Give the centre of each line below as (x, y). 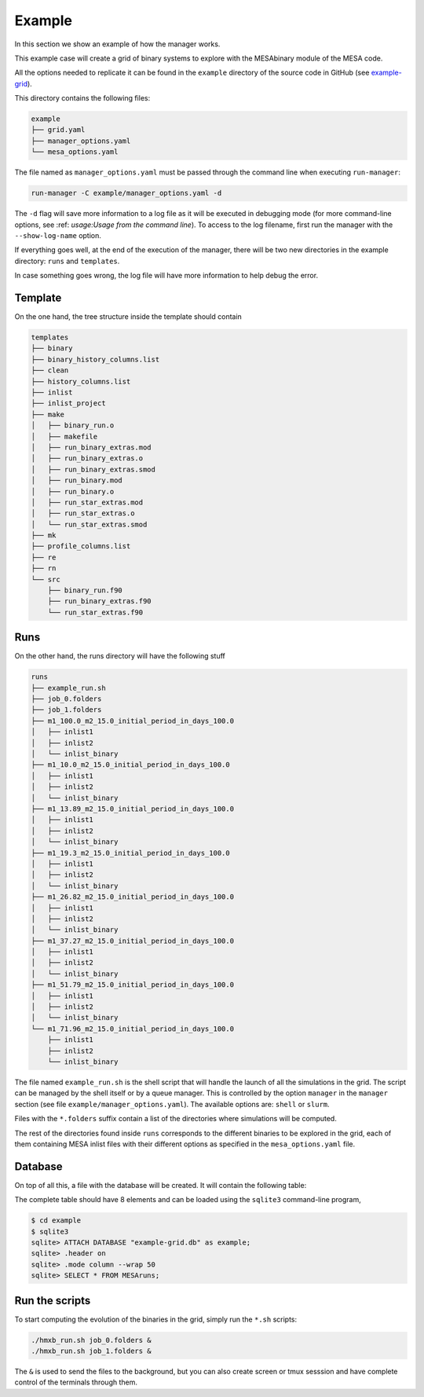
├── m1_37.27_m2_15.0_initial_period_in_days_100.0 (133, 940)
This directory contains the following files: (82, 98)
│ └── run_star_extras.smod (89, 524)
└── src (46, 579)
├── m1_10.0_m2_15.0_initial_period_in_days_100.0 (131, 765)
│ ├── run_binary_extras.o (87, 458)
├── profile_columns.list (81, 546)
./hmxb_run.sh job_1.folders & (91, 1351)
